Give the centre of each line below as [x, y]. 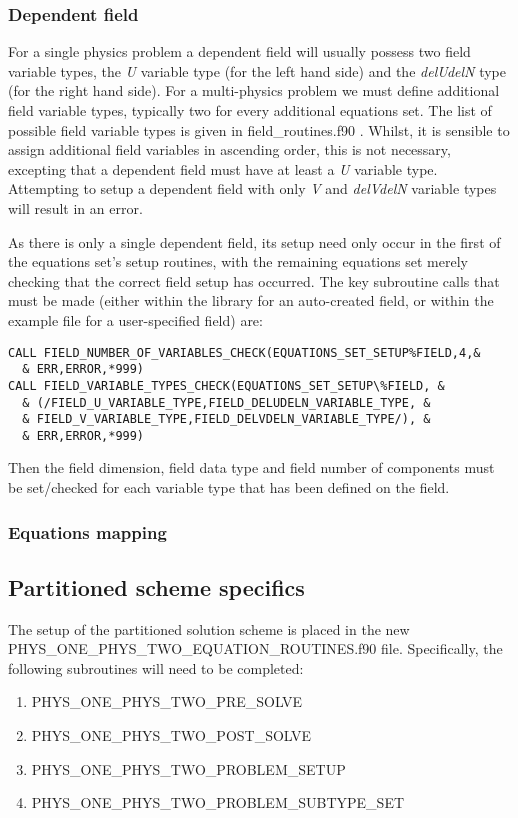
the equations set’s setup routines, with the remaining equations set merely [238, 261]
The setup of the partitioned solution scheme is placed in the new [209, 628]
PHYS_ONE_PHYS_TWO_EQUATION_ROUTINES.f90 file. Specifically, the [255, 648]
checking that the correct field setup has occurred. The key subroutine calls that [254, 280]
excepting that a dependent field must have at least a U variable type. [223, 168]
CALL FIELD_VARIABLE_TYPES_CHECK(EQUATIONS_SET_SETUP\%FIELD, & [226, 385]
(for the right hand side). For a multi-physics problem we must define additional [254, 90]
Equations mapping [87, 531]
